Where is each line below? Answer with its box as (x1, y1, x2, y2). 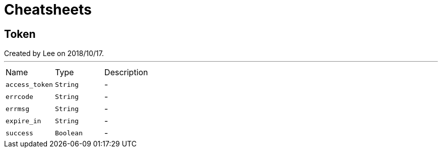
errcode (6, 92, 33, 100)
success (6, 129, 33, 137)
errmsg (6, 105, 29, 113)
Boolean (54, 129, 83, 137)
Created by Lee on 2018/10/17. (4, 49, 104, 58)
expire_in (6, 117, 41, 125)
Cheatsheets (4, 1, 92, 18)
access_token (6, 80, 53, 88)
